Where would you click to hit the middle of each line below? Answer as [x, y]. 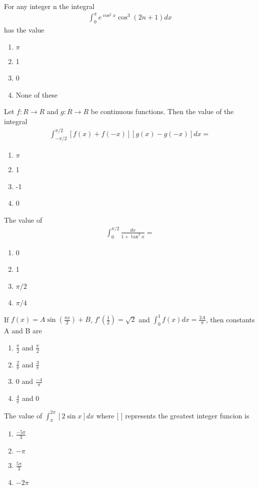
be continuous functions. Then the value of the [162, 111]
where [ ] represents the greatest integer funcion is [173, 415]
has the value [24, 30]
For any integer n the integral [49, 6]
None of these [37, 94]
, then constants [230, 319]
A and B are [23, 331]
